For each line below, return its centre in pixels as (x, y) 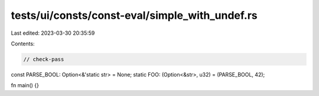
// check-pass (44, 59)
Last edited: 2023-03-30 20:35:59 (53, 33)
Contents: (23, 44)
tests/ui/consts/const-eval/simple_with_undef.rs (134, 15)
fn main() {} (25, 85)
